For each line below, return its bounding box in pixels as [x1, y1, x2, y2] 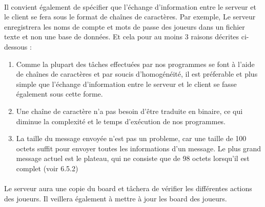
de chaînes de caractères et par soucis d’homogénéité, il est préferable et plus [16, 68, 258, 79]
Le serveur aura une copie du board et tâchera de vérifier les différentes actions [4, 183, 252, 194]
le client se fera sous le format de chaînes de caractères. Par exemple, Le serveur [4, 11, 256, 22]
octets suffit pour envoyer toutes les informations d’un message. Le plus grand [16, 143, 261, 153]
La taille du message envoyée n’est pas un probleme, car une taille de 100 [16, 133, 247, 144]
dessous [4, 41, 28, 52]
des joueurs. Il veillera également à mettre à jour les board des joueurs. [4, 193, 227, 203]
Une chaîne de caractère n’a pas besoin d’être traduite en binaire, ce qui [16, 105, 243, 116]
